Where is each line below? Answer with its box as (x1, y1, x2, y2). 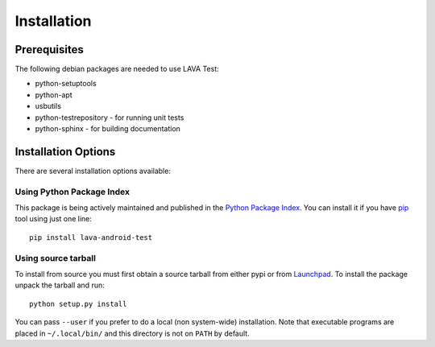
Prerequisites (14, 43, 84, 56)
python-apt (35, 89, 72, 100)
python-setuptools (35, 79, 97, 89)
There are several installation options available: (14, 166, 171, 176)
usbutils (35, 101, 62, 111)
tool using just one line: (14, 214, 93, 224)
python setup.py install (29, 299, 127, 308)
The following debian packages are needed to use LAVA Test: (14, 64, 219, 74)
